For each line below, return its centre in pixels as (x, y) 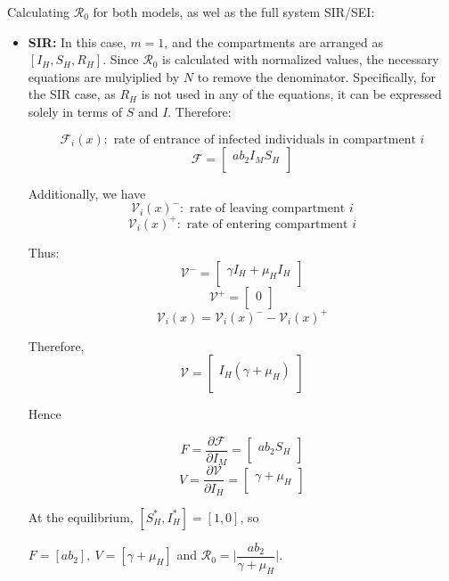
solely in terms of (75, 111)
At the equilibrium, (81, 516)
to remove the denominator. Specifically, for (316, 76)
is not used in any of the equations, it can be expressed (291, 94)
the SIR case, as (72, 94)
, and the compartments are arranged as (274, 41)
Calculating (39, 12)
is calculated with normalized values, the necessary (301, 59)
